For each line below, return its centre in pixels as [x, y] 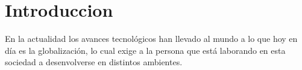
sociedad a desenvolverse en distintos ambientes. [94, 62]
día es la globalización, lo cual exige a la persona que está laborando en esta [145, 50]
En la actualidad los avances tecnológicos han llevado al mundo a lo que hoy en [151, 39]
